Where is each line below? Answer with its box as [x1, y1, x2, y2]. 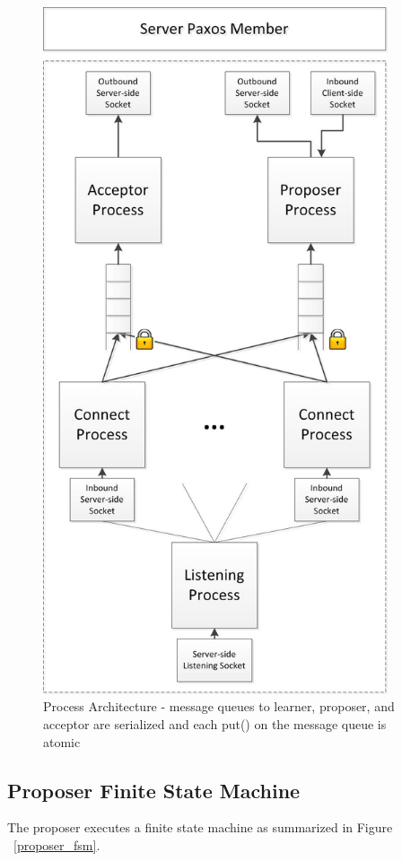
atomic [43, 732, 81, 751]
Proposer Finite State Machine [7, 776, 301, 804]
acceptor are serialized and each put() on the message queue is [43, 714, 387, 733]
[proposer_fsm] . [13, 835, 100, 854]
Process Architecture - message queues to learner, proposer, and [43, 697, 395, 716]
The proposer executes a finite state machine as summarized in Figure [7, 818, 393, 837]
